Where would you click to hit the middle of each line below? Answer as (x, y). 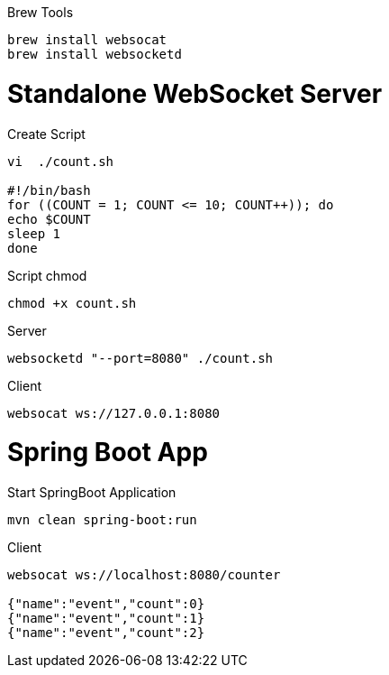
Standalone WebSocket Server (195, 93)
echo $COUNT (49, 219)
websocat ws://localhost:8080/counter (144, 575)
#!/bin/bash (49, 190)
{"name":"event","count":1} (106, 618)
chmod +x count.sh (72, 303)
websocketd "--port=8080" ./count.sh (140, 358)
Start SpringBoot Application (92, 492)
